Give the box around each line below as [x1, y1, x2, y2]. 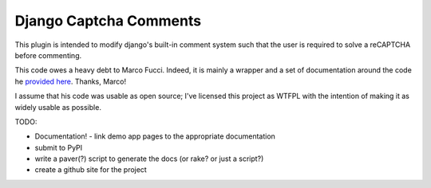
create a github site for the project [34, 165, 147, 174]
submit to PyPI [34, 143, 83, 152]
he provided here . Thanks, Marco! [14, 76, 127, 86]
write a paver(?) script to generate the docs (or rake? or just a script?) [34, 154, 264, 163]
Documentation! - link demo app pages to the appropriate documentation [34, 131, 275, 141]
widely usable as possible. [14, 102, 101, 112]
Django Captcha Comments [14, 12, 202, 29]
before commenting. [14, 50, 82, 60]
